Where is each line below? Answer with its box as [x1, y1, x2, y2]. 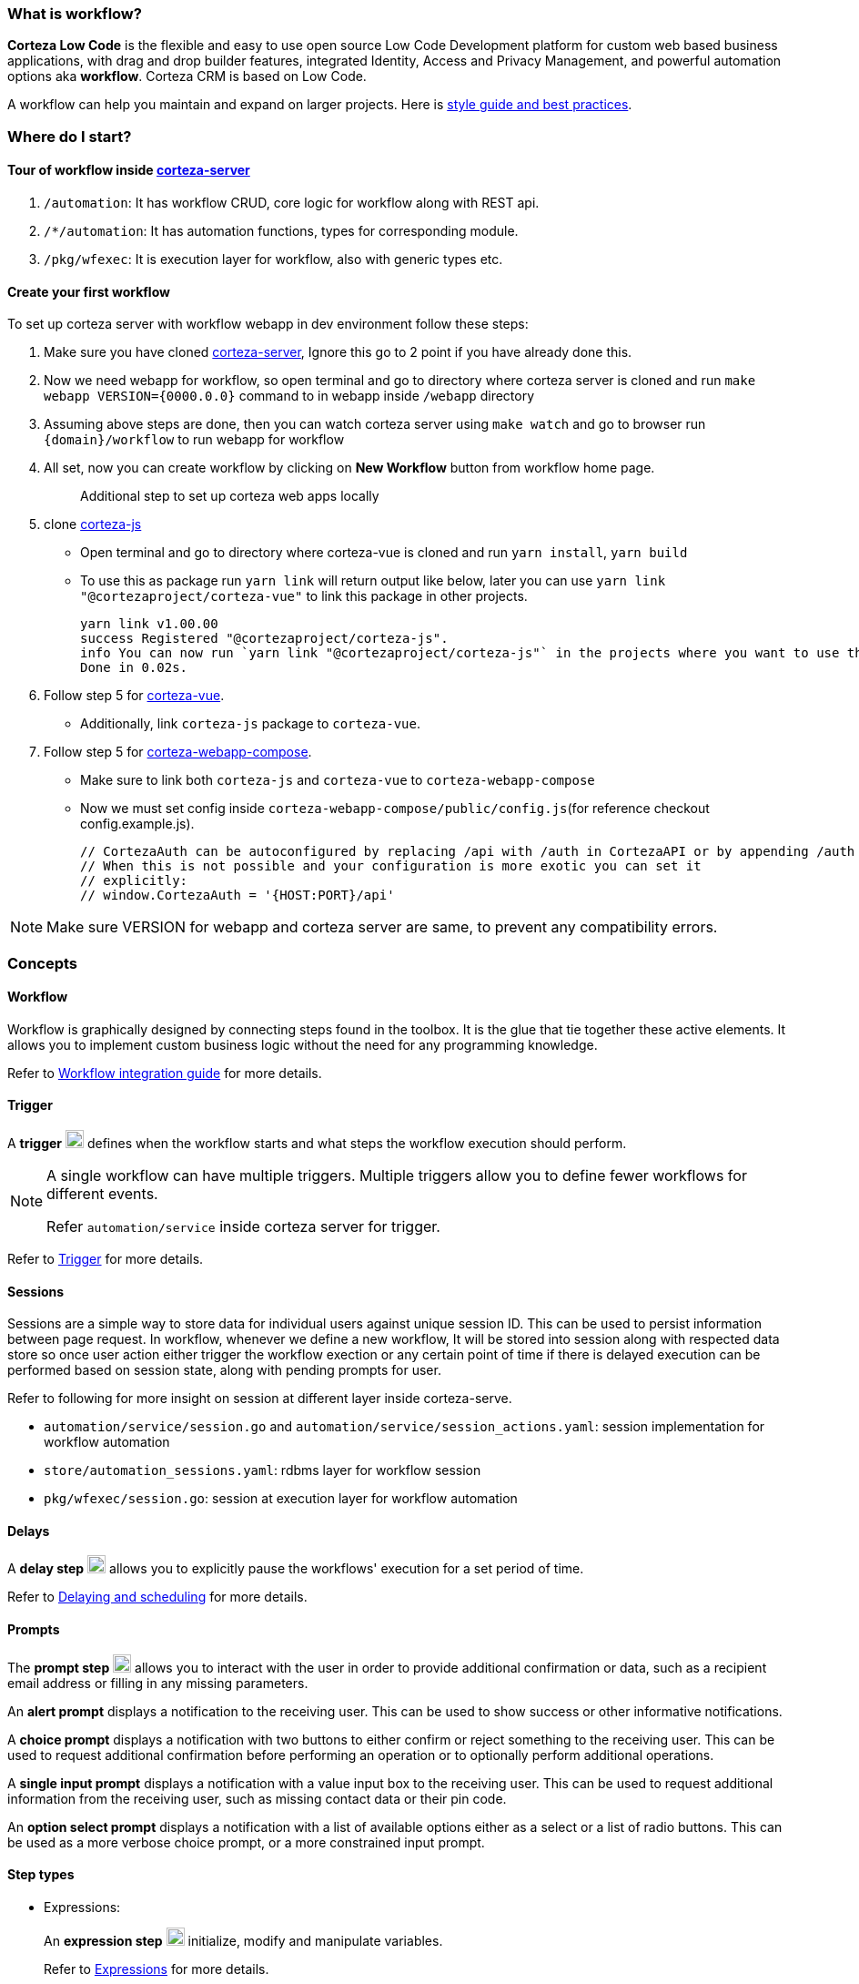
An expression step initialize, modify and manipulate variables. [44, 1932, 443, 1948]
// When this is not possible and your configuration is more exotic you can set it [80, 859, 702, 874]
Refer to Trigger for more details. [7, 1251, 204, 1267]
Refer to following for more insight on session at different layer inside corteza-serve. [7, 1390, 512, 1407]
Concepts [7, 953, 78, 972]
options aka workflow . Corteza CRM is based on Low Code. [7, 68, 367, 85]
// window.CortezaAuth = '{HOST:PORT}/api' [80, 888, 395, 903]
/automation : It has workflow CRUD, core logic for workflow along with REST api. [44, 194, 540, 210]
